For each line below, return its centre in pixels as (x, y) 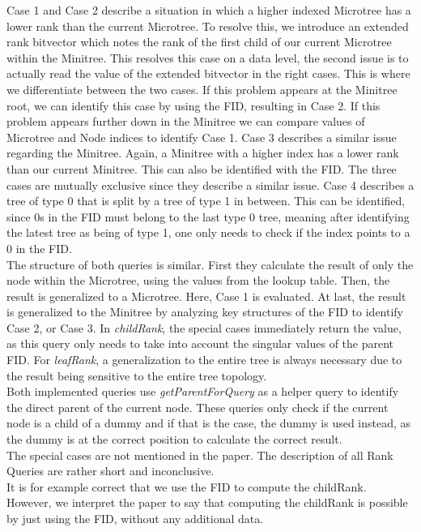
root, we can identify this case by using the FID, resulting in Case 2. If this (193, 105)
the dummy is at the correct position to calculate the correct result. (174, 439)
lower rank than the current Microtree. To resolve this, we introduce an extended (208, 26)
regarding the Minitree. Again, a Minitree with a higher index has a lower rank (203, 153)
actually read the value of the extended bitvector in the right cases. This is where (208, 73)
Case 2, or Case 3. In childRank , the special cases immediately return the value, (204, 327)
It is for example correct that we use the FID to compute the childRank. (187, 486)
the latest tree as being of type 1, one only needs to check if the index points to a (208, 232)
